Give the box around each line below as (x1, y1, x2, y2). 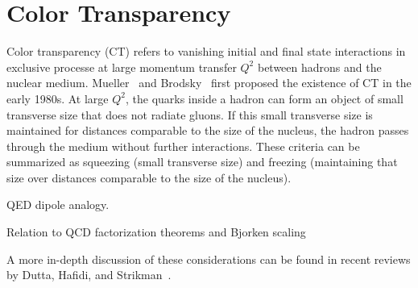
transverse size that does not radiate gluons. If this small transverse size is (6, 106, 373, 123)
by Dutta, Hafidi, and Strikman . (6, 266, 172, 283)
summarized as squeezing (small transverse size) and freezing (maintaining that (6, 153, 398, 170)
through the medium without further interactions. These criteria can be (6, 137, 360, 154)
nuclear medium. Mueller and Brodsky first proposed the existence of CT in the (6, 74, 412, 91)
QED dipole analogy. (6, 196, 110, 213)
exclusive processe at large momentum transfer (6, 58, 237, 75)
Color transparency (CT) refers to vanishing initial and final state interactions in (6, 43, 406, 60)
